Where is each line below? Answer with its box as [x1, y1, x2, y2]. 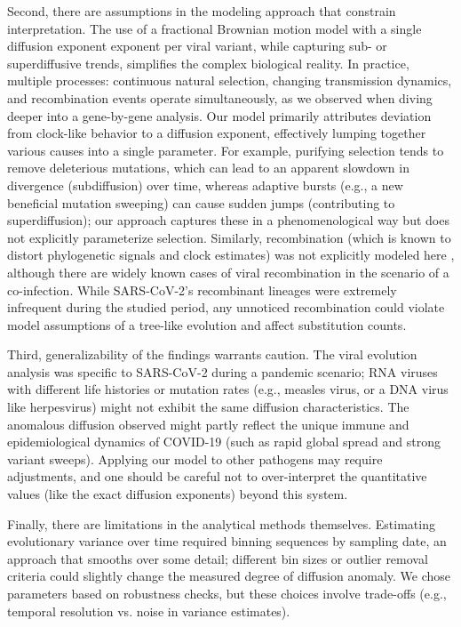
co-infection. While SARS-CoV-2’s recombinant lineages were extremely [7, 280, 397, 299]
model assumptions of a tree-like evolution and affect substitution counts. [7, 315, 407, 334]
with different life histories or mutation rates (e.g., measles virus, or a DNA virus [7, 380, 449, 398]
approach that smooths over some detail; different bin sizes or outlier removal [7, 549, 428, 567]
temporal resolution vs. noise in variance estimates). [7, 601, 290, 620]
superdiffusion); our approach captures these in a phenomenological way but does [7, 211, 449, 229]
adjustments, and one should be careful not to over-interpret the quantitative [7, 467, 427, 486]
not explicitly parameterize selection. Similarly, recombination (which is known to [7, 228, 451, 246]
